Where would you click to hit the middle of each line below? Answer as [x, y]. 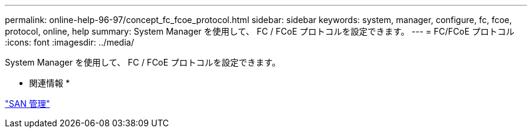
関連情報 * [49, 83]
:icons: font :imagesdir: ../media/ [70, 42]
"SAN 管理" [28, 104]
